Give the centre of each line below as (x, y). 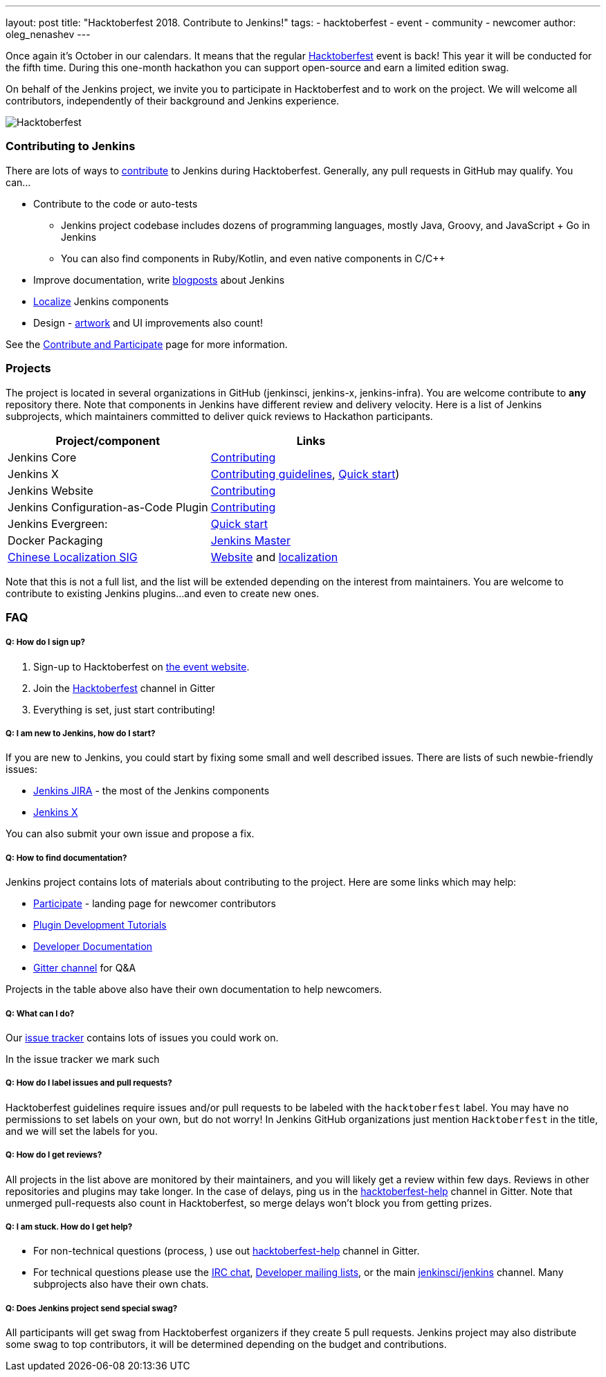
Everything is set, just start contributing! (124, 709)
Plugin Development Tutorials (100, 925)
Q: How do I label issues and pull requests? (89, 1083)
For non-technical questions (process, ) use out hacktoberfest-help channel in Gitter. (227, 1251)
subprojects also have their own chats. (121, 1284)
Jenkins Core (42, 457)
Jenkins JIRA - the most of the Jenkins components (151, 791)
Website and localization (274, 557)
